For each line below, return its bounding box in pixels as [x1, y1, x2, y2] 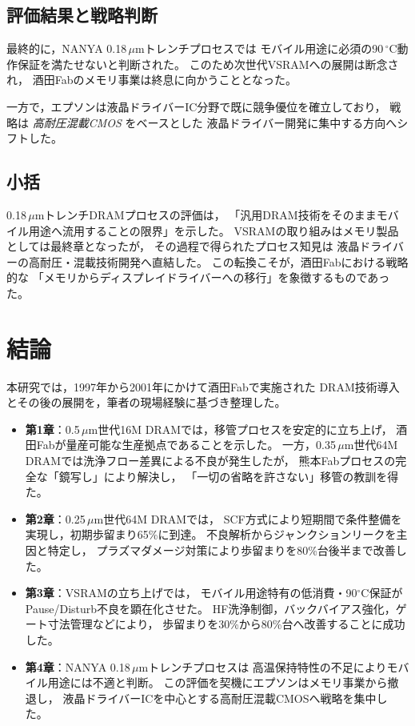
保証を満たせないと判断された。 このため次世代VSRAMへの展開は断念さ [17, 55, 399, 72]
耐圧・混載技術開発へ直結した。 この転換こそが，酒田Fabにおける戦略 [39, 253, 409, 270]
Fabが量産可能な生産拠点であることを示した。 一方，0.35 [36, 436, 336, 453]
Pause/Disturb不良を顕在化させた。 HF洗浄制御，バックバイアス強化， [25, 600, 396, 616]
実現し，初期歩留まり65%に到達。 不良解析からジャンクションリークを [25, 526, 397, 543]
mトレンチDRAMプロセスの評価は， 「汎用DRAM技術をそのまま [34, 206, 377, 223]
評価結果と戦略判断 [6, 2, 158, 27]
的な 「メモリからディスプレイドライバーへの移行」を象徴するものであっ [6, 269, 390, 286]
